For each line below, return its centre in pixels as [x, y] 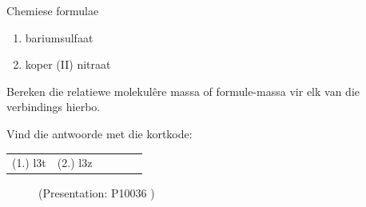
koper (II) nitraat [68, 64]
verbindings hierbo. [54, 107]
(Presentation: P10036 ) [97, 193]
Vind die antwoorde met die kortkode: [99, 133]
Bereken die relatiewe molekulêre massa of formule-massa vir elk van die [183, 91]
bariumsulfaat [59, 37]
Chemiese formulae [53, 10]
